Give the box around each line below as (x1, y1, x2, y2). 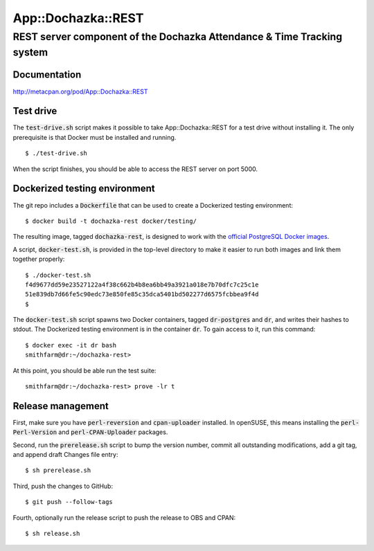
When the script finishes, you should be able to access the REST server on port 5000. (12, 165, 258, 173)
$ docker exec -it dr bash (25, 341, 117, 349)
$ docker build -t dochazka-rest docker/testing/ (25, 217, 197, 225)
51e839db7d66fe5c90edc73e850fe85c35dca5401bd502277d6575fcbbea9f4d (25, 291, 259, 298)
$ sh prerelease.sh (25, 467, 91, 474)
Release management (12, 400, 109, 412)
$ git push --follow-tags (25, 498, 114, 506)
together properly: (12, 255, 65, 263)
